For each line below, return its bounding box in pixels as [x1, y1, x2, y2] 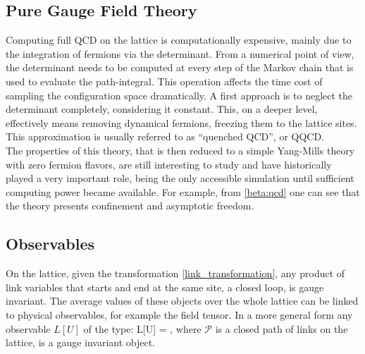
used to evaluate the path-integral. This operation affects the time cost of [6, 73, 323, 88]
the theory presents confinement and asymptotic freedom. [6, 198, 254, 213]
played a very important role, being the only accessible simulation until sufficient [6, 171, 354, 185]
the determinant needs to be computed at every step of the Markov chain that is [6, 60, 354, 75]
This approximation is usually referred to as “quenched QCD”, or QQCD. [6, 129, 325, 144]
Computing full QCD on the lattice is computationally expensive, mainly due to [6, 32, 352, 47]
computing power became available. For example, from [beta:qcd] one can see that [6, 184, 360, 199]
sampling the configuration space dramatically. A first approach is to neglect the [6, 87, 353, 102]
